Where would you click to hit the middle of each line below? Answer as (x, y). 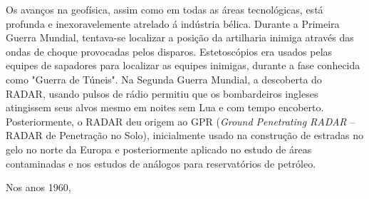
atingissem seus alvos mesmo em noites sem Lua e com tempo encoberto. (165, 107)
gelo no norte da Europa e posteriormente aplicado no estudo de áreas (159, 149)
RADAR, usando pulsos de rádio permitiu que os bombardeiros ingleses (162, 93)
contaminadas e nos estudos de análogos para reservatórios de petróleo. (161, 163)
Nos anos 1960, (38, 187)
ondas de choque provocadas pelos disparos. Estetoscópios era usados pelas (169, 51)
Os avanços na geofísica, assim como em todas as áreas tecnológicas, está (165, 9)
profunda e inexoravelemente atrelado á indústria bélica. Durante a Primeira (173, 23)
